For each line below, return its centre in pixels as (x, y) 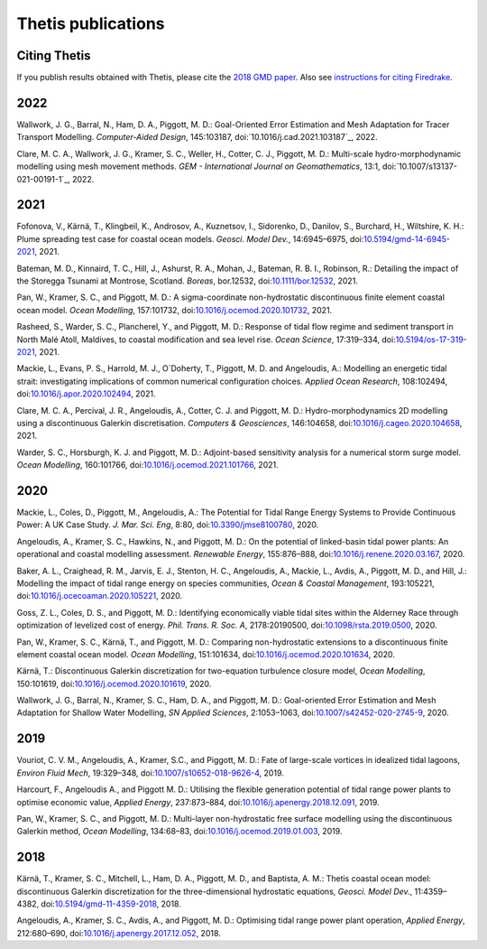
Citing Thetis (54, 56)
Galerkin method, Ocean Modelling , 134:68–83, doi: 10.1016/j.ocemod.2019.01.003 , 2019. (179, 832)
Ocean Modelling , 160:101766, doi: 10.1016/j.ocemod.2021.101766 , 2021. (147, 465)
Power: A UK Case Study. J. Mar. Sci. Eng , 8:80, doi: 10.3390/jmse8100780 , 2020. (168, 525)
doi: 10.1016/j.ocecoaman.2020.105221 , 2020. (100, 596)
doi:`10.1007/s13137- (419, 166)
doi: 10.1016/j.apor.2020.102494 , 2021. (86, 394)
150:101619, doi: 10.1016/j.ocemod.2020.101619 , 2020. (114, 684)
